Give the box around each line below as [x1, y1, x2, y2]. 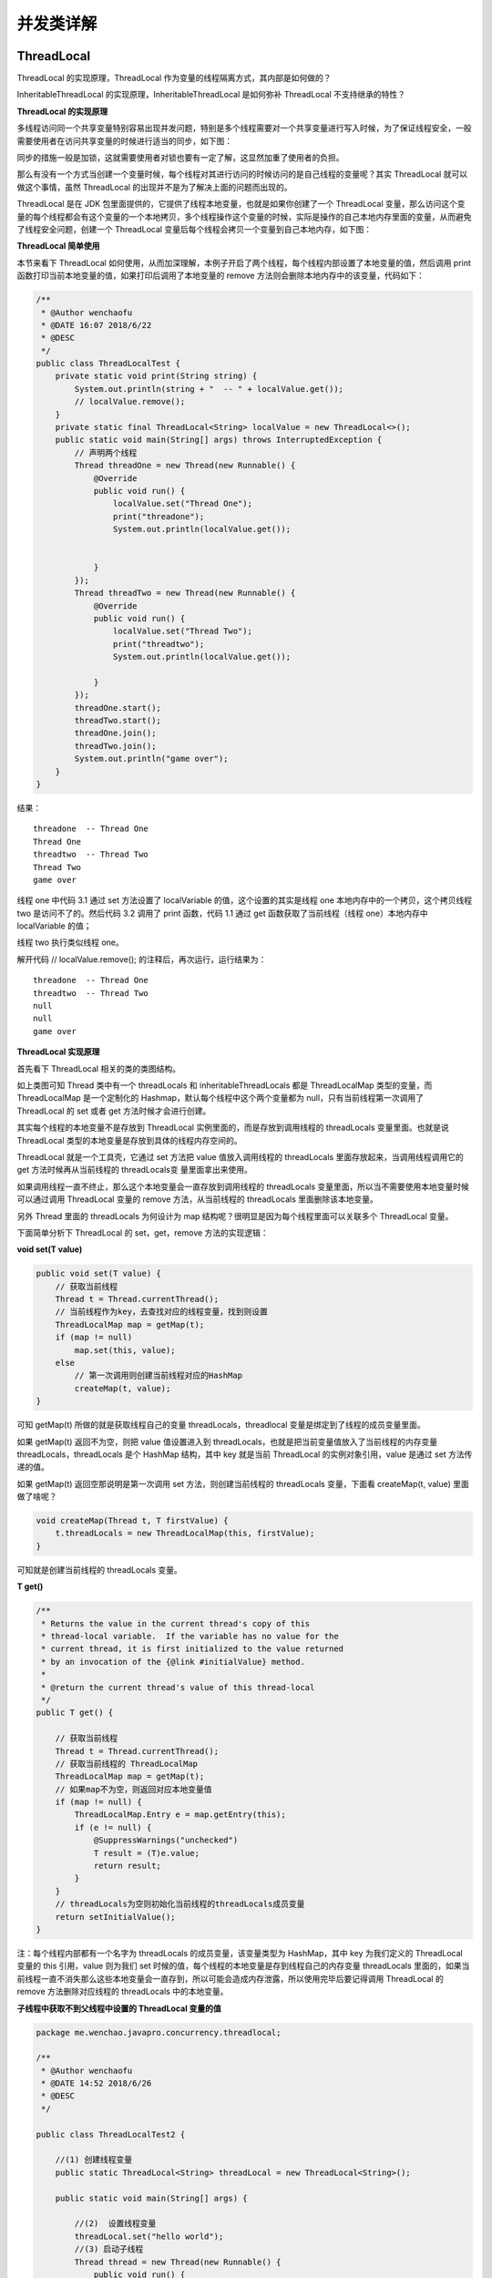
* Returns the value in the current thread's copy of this [41, 1618, 311, 1628]
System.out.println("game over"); [74, 754, 229, 764]
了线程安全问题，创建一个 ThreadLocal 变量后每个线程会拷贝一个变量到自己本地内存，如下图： [16, 223, 373, 234]
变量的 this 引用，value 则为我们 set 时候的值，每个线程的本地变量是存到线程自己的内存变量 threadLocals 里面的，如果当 [16, 1960, 470, 1972]
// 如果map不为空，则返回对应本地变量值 [55, 1784, 212, 1794]
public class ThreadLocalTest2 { [36, 2129, 186, 2139]
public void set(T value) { [36, 1268, 161, 1279]
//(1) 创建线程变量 [55, 2155, 132, 2165]
